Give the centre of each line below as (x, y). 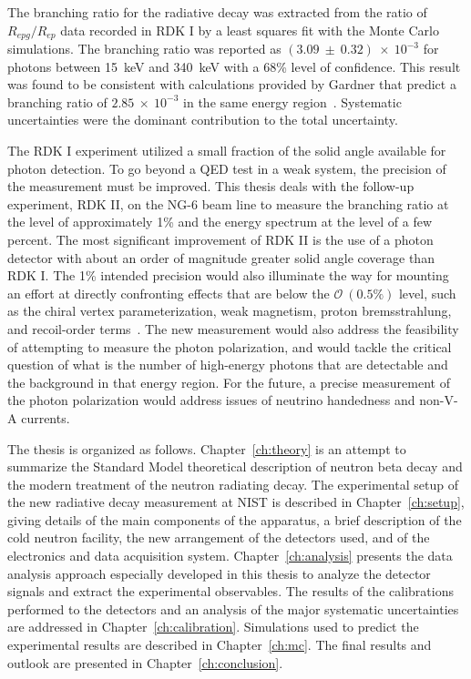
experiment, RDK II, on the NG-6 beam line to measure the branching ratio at (228, 203)
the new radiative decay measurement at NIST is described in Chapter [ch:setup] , (236, 502)
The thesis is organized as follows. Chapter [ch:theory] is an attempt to (207, 448)
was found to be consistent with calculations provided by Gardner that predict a (232, 84)
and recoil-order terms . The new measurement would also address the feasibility (233, 328)
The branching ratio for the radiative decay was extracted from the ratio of (217, 12)
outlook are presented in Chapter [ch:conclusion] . (145, 662)
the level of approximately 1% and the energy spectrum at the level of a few (220, 222)
